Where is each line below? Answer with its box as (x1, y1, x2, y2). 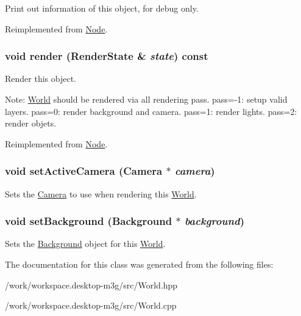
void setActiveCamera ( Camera (5, 163, 163, 178)
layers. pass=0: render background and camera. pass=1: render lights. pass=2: (5, 105, 297, 117)
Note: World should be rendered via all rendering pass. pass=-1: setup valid (5, 93, 288, 105)
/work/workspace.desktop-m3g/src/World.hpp (5, 278, 178, 291)
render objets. (5, 117, 57, 130)
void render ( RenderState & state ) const (5, 48, 208, 64)
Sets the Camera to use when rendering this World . (5, 187, 197, 200)
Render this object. (5, 72, 76, 85)
